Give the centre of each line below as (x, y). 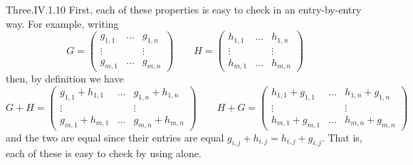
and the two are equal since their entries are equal (115, 137)
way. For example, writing (62, 23)
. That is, (342, 137)
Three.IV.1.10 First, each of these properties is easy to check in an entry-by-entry (184, 9)
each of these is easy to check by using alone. (104, 153)
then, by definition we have (65, 79)
